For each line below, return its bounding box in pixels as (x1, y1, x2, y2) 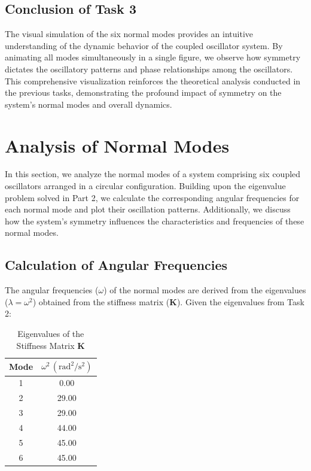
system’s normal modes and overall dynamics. (5, 98, 172, 110)
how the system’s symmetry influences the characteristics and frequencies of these (5, 214, 304, 227)
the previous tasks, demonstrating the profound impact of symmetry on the (5, 86, 282, 99)
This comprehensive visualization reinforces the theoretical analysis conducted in (5, 74, 301, 87)
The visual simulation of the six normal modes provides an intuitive (5, 28, 254, 40)
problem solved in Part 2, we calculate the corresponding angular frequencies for (5, 191, 300, 203)
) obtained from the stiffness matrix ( (32, 295, 170, 308)
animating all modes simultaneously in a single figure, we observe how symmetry (5, 51, 301, 63)
